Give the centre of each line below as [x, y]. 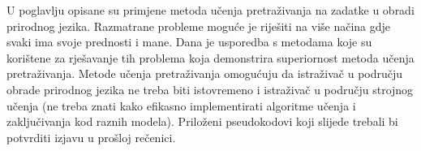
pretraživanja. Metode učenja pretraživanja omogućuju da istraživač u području [205, 73]
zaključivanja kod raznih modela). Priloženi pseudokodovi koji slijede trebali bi [202, 121]
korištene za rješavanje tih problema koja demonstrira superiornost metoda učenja [210, 57]
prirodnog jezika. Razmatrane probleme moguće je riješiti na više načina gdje [199, 26]
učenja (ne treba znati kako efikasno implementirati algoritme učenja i [181, 105]
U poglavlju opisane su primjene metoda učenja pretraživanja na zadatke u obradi [210, 10]
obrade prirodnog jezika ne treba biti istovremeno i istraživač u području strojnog [210, 89]
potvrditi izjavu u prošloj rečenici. [91, 137]
